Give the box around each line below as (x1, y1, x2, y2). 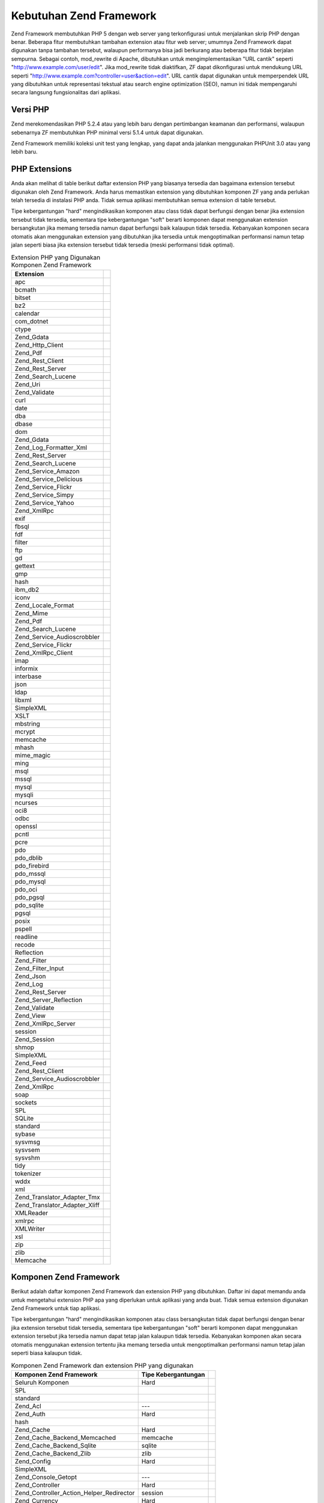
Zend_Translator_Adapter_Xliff (14, 1201, 100, 1209)
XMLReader (14, 1208, 48, 1217)
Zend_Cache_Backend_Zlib (14, 1449, 91, 1457)
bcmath (14, 286, 37, 294)
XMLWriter (14, 1224, 45, 1232)
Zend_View (14, 1011, 46, 1020)
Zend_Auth (14, 1410, 46, 1418)
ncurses (14, 798, 38, 807)
